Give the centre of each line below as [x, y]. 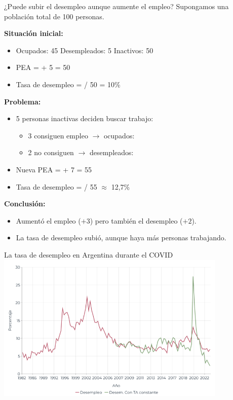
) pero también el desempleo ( [136, 220]
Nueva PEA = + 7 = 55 [54, 169]
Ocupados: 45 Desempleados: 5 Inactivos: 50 [85, 50]
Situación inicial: [34, 33]
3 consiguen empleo [58, 135]
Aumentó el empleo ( [48, 220]
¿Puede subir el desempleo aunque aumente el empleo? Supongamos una [116, 6]
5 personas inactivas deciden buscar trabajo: [85, 118]
